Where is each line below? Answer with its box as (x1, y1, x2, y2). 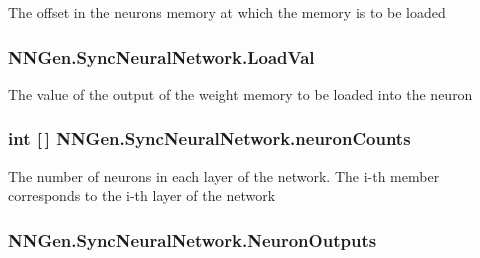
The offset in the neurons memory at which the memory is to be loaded (8, 2, 446, 22)
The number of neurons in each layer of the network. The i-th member (8, 165, 440, 186)
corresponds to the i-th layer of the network (8, 185, 276, 206)
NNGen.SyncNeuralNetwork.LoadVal (8, 44, 315, 69)
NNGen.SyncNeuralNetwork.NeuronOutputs (8, 227, 377, 252)
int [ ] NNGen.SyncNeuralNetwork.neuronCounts (8, 126, 411, 151)
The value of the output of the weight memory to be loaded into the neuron (8, 83, 473, 104)
